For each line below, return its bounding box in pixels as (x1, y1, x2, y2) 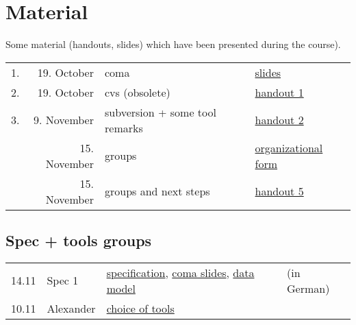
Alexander (47, 300, 96, 316)
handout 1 (255, 84, 304, 100)
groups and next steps (105, 183, 210, 200)
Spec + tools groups (5, 230, 152, 251)
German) (287, 280, 330, 296)
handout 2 (255, 112, 304, 128)
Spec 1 (47, 272, 79, 289)
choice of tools (106, 300, 175, 316)
